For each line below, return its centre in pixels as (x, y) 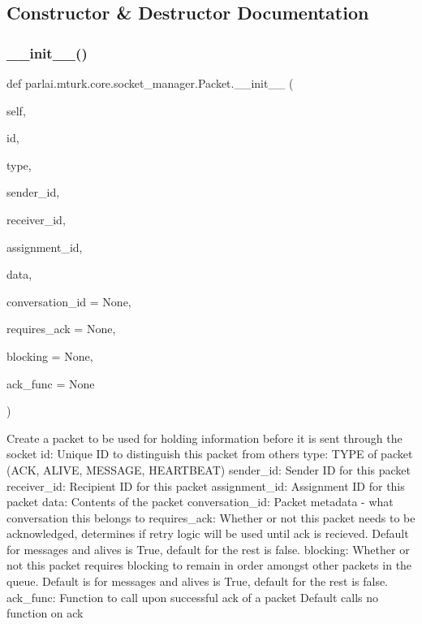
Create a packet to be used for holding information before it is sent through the (205, 438)
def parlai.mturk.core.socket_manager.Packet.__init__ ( (150, 83)
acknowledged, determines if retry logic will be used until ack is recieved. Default (208, 533)
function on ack (45, 613)
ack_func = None (51, 383)
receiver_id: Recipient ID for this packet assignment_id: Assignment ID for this (206, 485)
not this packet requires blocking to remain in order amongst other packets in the (209, 565)
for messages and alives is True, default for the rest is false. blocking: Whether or (208, 549)
